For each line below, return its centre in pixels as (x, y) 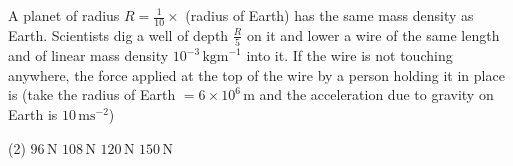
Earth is (33, 113)
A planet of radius (64, 15)
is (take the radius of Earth (92, 94)
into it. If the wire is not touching (349, 55)
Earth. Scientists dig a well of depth (118, 34)
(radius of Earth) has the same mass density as (329, 15)
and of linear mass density (88, 55)
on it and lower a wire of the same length (373, 34)
